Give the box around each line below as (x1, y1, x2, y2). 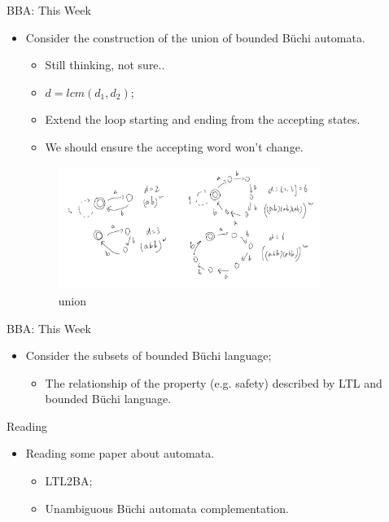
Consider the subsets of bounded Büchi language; (25, 347, 272, 364)
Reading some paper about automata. (25, 445, 215, 462)
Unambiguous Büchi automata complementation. (45, 499, 289, 516)
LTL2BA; (45, 472, 93, 489)
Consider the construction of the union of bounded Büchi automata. (25, 29, 365, 46)
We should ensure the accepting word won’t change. (45, 138, 304, 155)
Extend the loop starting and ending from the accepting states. (45, 111, 361, 128)
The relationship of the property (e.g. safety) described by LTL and (45, 374, 382, 391)
